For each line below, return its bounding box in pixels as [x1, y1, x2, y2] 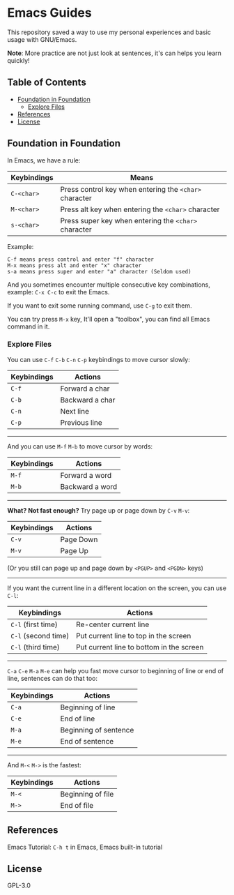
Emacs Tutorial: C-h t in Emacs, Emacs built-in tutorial [7, 843, 163, 851]
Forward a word [60, 470, 112, 480]
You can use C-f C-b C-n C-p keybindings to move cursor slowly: [7, 355, 190, 363]
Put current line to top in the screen [75, 631, 192, 640]
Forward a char [60, 384, 110, 393]
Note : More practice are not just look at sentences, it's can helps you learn [7, 49, 221, 57]
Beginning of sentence [60, 725, 134, 735]
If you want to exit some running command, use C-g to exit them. [7, 301, 193, 310]
